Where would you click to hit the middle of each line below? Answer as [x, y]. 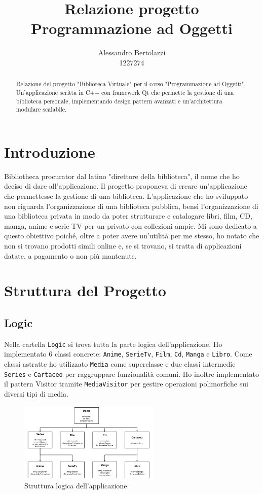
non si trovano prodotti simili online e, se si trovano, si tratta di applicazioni [123, 246]
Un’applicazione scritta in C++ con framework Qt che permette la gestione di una [125, 92]
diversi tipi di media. [36, 394]
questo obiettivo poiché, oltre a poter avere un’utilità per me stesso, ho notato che [132, 236]
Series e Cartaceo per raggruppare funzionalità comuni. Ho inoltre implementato [131, 374]
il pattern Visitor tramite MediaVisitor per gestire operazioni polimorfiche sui [126, 384]
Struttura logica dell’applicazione [76, 486]
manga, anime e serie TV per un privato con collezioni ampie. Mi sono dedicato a [130, 225]
